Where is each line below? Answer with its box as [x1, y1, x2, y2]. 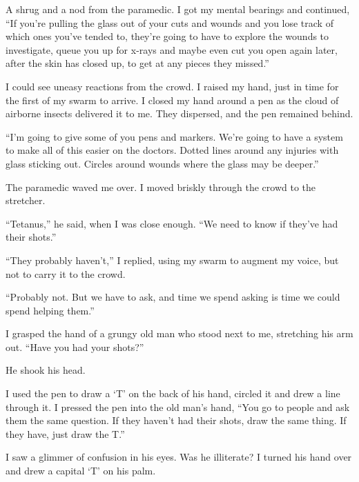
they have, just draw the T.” [6, 426, 125, 441]
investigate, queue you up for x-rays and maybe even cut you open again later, [6, 42, 338, 57]
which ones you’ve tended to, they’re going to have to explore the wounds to [6, 29, 329, 43]
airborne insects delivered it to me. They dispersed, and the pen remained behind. [6, 106, 353, 121]
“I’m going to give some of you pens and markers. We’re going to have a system [6, 129, 343, 143]
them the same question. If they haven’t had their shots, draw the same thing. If [6, 413, 347, 428]
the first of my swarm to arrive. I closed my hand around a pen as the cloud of [6, 92, 339, 107]
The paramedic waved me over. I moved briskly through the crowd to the [6, 179, 316, 194]
